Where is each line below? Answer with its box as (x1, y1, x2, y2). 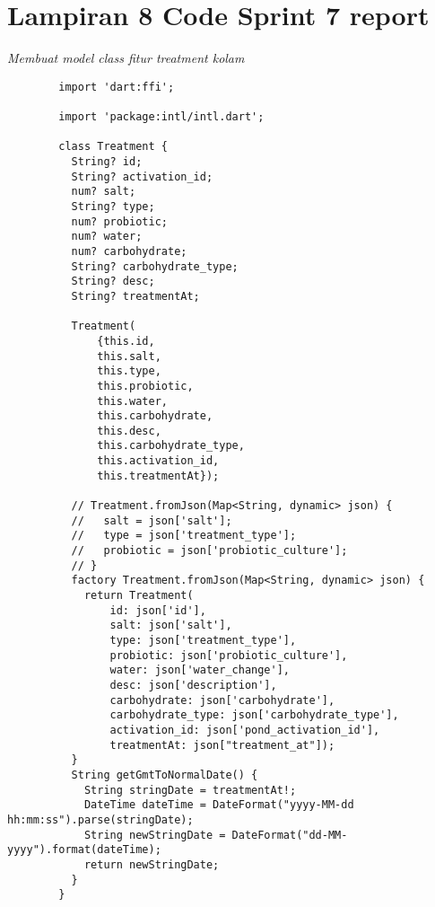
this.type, (97, 365, 161, 378)
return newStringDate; (83, 858, 220, 871)
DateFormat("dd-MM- (231, 828, 348, 841)
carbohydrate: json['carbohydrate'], (109, 693, 335, 707)
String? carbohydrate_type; (71, 260, 239, 273)
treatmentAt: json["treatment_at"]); (109, 738, 335, 752)
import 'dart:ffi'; (58, 80, 175, 93)
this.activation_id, (97, 454, 220, 468)
